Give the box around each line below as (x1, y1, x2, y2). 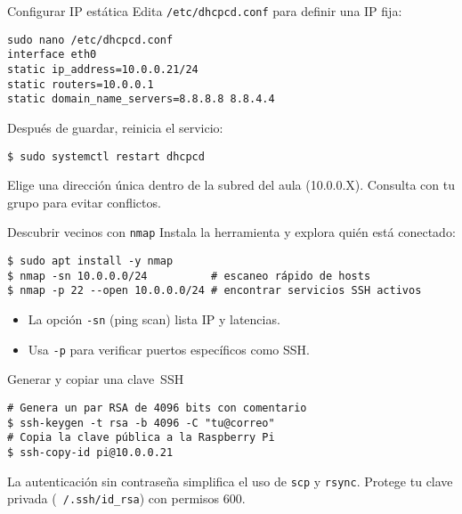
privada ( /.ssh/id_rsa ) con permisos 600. (7, 489, 246, 508)
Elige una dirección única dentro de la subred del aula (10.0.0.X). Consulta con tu (7, 175, 455, 194)
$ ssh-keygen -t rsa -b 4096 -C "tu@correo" (7, 416, 275, 429)
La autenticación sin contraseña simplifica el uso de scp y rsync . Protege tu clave (7, 471, 453, 490)
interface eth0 (7, 48, 97, 61)
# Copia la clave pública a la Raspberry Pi (7, 431, 275, 445)
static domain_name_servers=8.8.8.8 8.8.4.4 (7, 93, 275, 106)
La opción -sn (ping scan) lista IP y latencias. (28, 310, 280, 328)
